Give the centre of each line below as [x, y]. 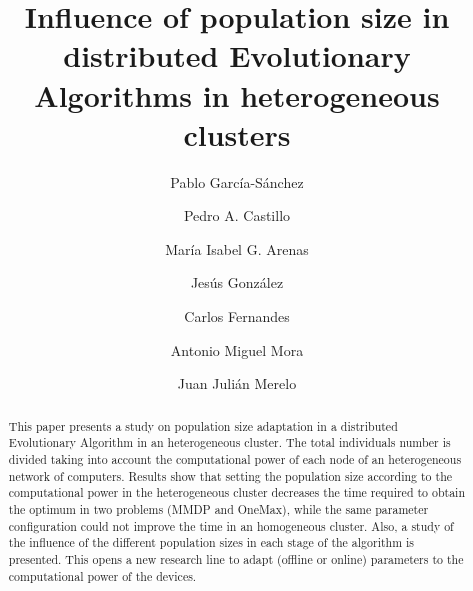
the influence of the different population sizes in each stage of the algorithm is [211, 542]
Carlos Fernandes [237, 316]
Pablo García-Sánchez [237, 181]
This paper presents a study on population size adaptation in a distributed [203, 425]
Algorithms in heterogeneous [237, 94]
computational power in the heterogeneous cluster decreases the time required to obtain [237, 492]
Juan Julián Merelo [237, 383]
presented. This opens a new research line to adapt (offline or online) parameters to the [236, 558]
